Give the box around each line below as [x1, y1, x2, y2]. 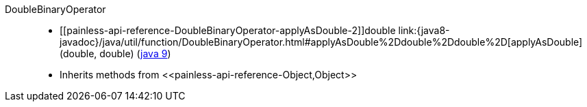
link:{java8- [398, 25, 450, 36]
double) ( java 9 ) [99, 48, 171, 59]
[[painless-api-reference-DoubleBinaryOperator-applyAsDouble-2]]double [60, 25, 396, 36]
